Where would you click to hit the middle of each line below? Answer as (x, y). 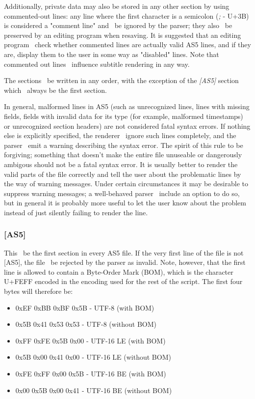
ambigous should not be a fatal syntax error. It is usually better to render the (121, 164)
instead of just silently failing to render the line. (76, 212)
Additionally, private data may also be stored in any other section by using (117, 6)
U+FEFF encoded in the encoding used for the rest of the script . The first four (123, 281)
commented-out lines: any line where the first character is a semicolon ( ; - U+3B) (127, 15)
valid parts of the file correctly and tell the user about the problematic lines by (123, 174)
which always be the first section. (55, 90)
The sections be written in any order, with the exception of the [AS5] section (121, 80)
